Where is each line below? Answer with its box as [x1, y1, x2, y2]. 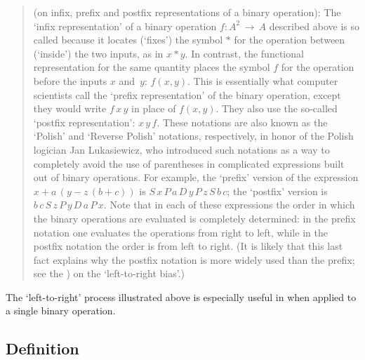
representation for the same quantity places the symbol [33, 60, 270, 74]
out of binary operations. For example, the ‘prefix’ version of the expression [33, 170, 359, 185]
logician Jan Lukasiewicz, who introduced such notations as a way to [33, 142, 330, 156]
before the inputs [33, 73, 107, 88]
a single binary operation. [6, 303, 116, 318]
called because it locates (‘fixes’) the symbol [33, 32, 223, 47]
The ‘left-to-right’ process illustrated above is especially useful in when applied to [6, 289, 357, 304]
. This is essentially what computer [187, 73, 338, 88]
